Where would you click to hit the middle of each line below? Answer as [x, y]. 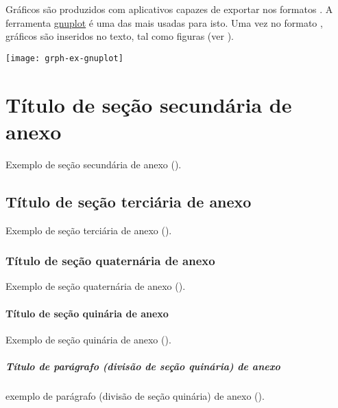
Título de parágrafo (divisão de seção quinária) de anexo [143, 366]
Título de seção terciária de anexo [129, 201]
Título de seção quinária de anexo [87, 313]
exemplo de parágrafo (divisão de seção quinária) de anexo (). [135, 395]
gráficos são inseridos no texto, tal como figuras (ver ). [120, 36]
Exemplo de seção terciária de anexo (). [89, 230]
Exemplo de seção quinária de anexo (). [88, 339]
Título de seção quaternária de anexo [110, 261]
